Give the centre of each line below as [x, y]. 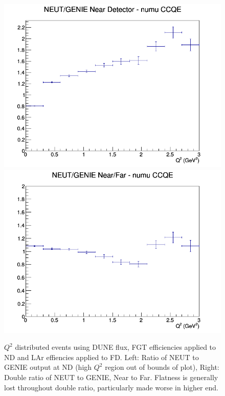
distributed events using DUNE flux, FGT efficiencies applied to [116, 347]
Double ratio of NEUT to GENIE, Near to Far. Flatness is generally [111, 377]
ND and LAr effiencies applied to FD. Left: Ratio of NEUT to [102, 357]
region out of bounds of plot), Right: [162, 367]
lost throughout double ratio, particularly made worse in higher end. [111, 387]
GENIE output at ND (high [48, 367]
